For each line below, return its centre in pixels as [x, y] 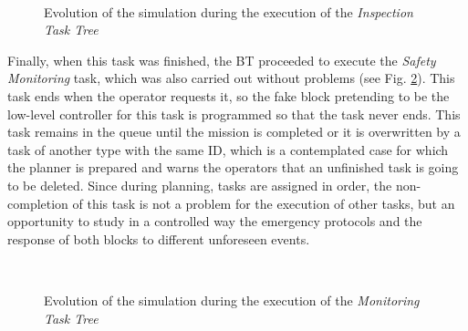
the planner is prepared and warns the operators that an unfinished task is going [233, 167]
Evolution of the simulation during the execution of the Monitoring [232, 300]
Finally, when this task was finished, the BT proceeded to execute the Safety [222, 60]
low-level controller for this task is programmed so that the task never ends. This [234, 114]
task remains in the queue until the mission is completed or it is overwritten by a [234, 132]
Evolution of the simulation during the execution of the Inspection [229, 11]
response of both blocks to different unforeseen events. [159, 238]
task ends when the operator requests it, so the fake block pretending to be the [229, 95]
